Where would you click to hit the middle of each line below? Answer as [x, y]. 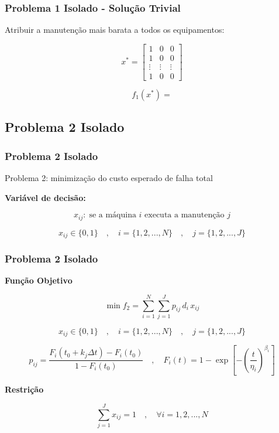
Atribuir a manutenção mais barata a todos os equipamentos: [115, 30]
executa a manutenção [185, 215]
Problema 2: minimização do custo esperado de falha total [109, 177]
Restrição [24, 389]
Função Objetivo [39, 280]
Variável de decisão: [45, 197]
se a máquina [113, 215]
